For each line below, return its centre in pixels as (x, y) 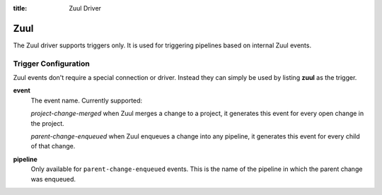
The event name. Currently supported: (87, 100)
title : (20, 8)
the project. (48, 123)
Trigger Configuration (51, 64)
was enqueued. (53, 179)
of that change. (53, 146)
